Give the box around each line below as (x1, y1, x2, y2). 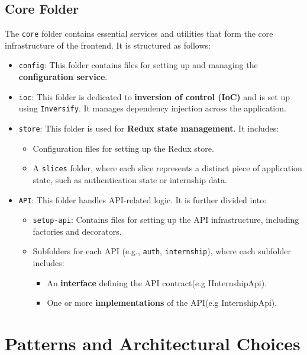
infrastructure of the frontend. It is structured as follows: (5, 39, 211, 51)
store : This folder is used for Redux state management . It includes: (18, 122, 279, 135)
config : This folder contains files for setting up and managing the (18, 59, 258, 71)
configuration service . (18, 71, 108, 83)
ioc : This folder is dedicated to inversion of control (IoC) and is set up (18, 90, 290, 103)
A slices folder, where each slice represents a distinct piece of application (33, 162, 302, 174)
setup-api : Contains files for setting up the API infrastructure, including (33, 213, 299, 226)
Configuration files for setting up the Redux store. (33, 142, 214, 154)
